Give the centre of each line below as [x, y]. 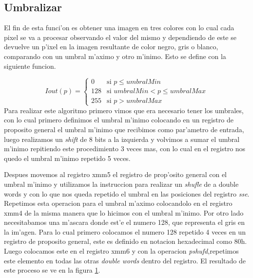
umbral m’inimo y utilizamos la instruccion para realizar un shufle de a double [121, 184]
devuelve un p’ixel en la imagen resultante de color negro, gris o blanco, [111, 47]
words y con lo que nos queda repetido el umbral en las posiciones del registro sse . [127, 193]
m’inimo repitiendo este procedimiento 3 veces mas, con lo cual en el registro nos [125, 149]
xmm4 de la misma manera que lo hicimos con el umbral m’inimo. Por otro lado [124, 212]
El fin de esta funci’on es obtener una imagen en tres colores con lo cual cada [119, 28]
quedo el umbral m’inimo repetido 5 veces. [67, 158]
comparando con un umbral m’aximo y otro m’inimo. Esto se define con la [115, 56]
